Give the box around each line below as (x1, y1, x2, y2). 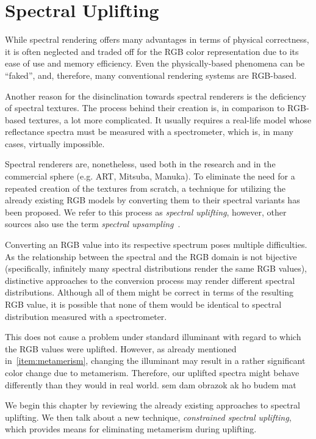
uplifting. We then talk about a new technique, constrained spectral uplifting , (5, 410, 292, 423)
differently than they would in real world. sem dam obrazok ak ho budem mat (5, 378, 296, 391)
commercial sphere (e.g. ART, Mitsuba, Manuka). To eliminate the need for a (5, 170, 295, 183)
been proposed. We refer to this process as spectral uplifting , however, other (5, 205, 287, 218)
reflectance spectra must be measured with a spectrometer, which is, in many (5, 125, 294, 138)
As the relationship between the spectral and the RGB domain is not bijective (5, 250, 297, 263)
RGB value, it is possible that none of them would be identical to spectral (5, 298, 282, 310)
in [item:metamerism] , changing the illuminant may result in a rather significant (5, 354, 306, 367)
